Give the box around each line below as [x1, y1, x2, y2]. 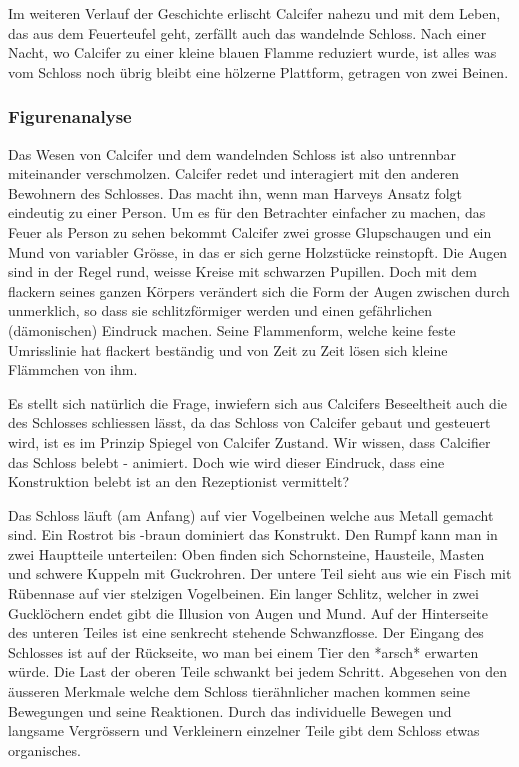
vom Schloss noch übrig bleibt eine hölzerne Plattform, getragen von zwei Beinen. [8, 61, 509, 82]
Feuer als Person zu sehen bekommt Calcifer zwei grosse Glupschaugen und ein [8, 221, 492, 242]
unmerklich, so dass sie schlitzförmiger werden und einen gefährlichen [8, 300, 433, 321]
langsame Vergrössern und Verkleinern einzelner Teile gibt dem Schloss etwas [8, 720, 480, 741]
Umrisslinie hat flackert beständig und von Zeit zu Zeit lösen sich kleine [8, 339, 448, 360]
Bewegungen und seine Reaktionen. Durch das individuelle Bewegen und [8, 700, 452, 721]
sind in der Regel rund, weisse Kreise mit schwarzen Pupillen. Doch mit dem [8, 261, 477, 282]
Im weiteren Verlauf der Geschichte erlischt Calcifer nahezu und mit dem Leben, [8, 3, 501, 23]
